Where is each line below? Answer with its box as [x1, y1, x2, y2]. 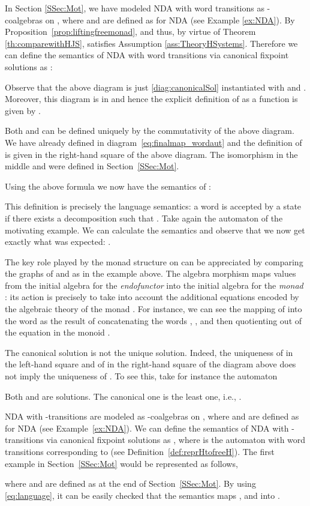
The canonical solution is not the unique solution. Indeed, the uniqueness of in [5, 346, 293, 358]
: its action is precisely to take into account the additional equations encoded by [5, 291, 299, 303]
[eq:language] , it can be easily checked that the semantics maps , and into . [5, 489, 280, 501]
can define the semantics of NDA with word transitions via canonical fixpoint [5, 49, 289, 61]
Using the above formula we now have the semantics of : [5, 179, 211, 192]
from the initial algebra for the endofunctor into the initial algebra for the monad [5, 279, 303, 291]
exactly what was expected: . [5, 235, 111, 248]
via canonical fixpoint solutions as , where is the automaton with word [46, 433, 306, 446]
